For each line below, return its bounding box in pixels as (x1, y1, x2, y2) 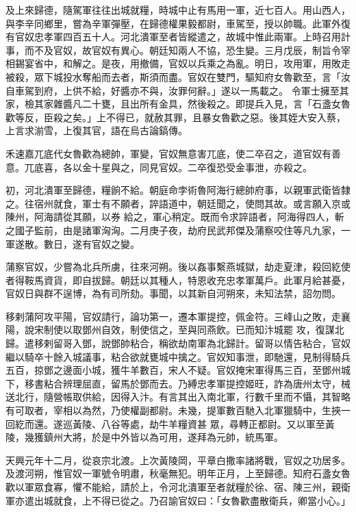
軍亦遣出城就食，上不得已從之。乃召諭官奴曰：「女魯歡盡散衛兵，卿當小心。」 (5, 493, 351, 507)
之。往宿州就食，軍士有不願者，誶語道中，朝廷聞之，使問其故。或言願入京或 (5, 196, 351, 210)
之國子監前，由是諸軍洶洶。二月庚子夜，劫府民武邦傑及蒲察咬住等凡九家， (5, 222, 341, 237)
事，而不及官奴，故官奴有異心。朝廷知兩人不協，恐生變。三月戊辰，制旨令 (5, 42, 341, 57)
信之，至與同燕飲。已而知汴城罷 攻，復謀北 (149, 322, 344, 337)
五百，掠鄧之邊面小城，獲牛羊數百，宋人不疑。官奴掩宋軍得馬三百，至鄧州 (5, 363, 341, 377)
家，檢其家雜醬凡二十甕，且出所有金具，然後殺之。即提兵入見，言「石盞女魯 (5, 97, 351, 111)
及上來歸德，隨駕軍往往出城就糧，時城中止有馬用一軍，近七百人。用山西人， (5, 3, 351, 16)
